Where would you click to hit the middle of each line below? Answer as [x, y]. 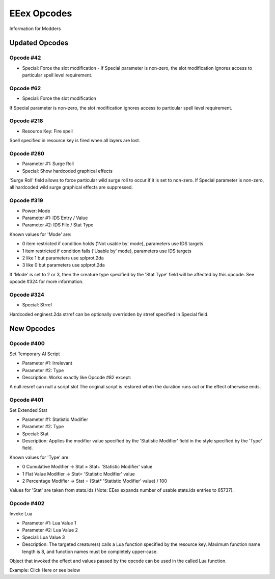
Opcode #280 [27, 153]
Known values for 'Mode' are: [40, 234]
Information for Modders [35, 29]
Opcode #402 [27, 504]
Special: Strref [37, 305]
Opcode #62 [25, 88]
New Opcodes [32, 329]
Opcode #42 [25, 58]
